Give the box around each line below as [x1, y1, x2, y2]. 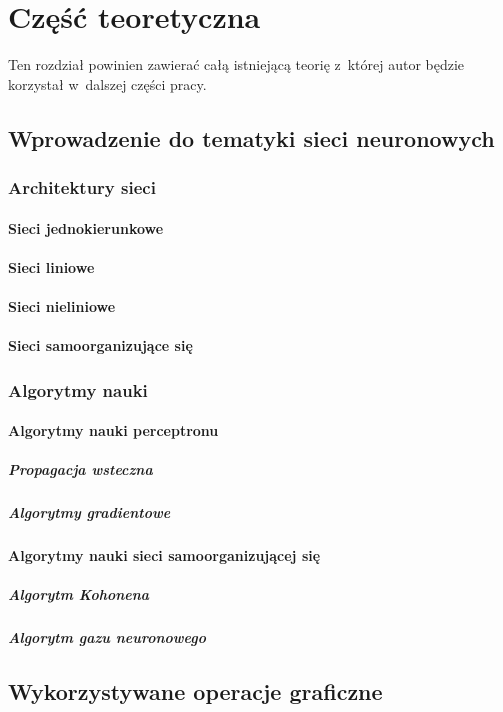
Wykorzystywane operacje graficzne [8, 676, 383, 707]
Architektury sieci [8, 175, 156, 200]
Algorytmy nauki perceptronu [8, 420, 219, 441]
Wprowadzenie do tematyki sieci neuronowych [8, 122, 495, 153]
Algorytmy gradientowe [8, 502, 171, 523]
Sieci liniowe [8, 256, 95, 277]
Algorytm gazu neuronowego [8, 627, 206, 648]
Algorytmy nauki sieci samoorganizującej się [8, 545, 321, 566]
